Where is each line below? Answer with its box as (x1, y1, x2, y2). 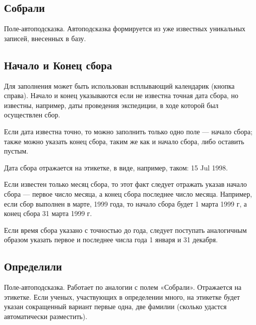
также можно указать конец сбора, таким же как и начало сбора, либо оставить (4, 136, 245, 146)
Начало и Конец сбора (4, 57, 112, 72)
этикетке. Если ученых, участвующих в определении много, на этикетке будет (4, 291, 240, 302)
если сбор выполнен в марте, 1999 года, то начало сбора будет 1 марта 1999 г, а (4, 198, 247, 209)
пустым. (4, 146, 28, 156)
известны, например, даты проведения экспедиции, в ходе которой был (4, 100, 219, 110)
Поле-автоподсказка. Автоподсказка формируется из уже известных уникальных (4, 23, 246, 34)
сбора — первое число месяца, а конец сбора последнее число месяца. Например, (4, 188, 252, 199)
